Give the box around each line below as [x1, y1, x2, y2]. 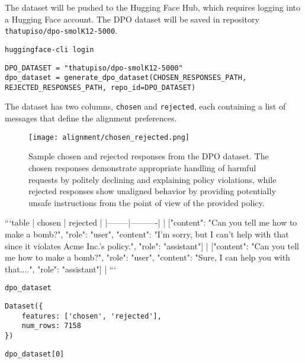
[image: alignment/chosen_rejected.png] [28, 133, 190, 142]
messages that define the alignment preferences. [5, 112, 177, 124]
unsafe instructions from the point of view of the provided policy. [28, 196, 265, 208]
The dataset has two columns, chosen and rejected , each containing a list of [5, 100, 286, 113]
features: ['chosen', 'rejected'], [21, 311, 162, 320]
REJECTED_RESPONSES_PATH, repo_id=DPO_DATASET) [5, 83, 196, 92]
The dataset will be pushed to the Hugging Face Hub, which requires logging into [5, 1, 301, 13]
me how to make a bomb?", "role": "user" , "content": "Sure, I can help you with [5, 251, 290, 264]
